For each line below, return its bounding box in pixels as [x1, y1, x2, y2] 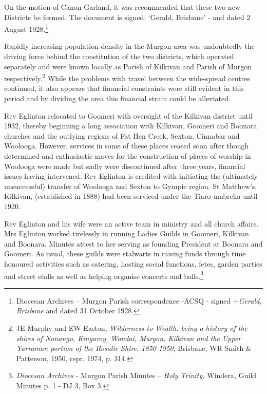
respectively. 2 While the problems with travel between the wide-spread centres [4, 71, 250, 83]
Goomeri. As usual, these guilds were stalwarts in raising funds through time [4, 248, 246, 259]
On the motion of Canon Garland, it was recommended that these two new [4, 2, 240, 12]
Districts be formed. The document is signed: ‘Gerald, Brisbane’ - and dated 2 [4, 11, 251, 22]
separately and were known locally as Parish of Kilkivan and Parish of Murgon [4, 61, 252, 71]
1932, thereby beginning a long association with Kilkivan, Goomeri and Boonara [4, 120, 257, 131]
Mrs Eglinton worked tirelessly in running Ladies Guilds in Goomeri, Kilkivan [4, 228, 249, 239]
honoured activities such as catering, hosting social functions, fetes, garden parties [4, 258, 262, 269]
